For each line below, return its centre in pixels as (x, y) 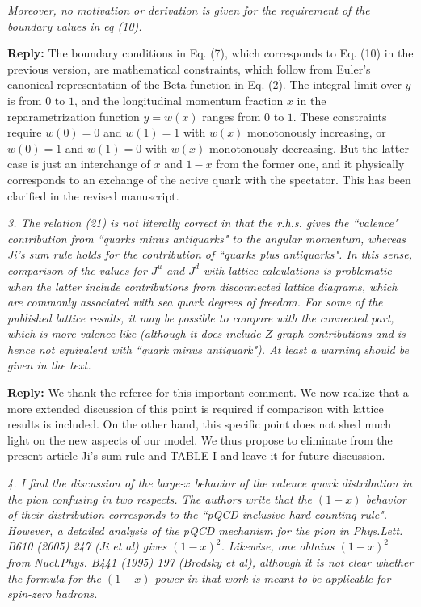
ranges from (232, 116)
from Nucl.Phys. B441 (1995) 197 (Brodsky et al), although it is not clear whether (210, 562)
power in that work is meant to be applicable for (273, 577)
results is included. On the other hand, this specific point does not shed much (200, 424)
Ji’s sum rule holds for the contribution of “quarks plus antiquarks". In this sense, (210, 254)
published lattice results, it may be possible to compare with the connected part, (201, 317)
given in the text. (49, 365)
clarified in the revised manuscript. (93, 195)
